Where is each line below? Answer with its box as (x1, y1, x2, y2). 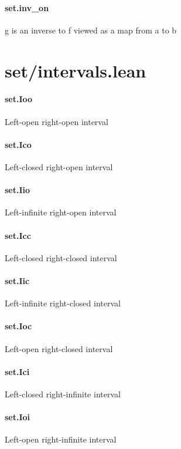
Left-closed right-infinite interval (5, 387, 121, 400)
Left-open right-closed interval (5, 342, 113, 355)
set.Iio (5, 184, 30, 196)
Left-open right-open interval (5, 115, 108, 127)
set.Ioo (5, 93, 33, 105)
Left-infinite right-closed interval (5, 297, 121, 309)
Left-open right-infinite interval (5, 433, 117, 445)
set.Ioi (5, 411, 30, 423)
